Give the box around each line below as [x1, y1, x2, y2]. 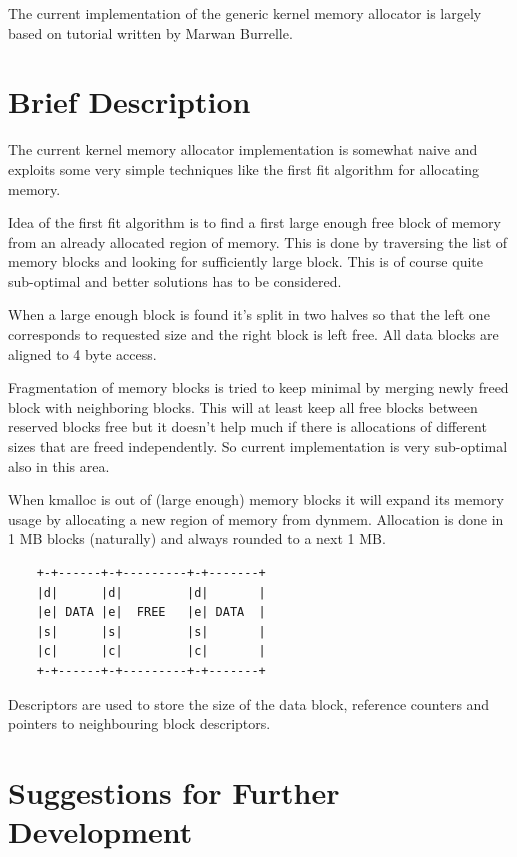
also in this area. [8, 455, 110, 476]
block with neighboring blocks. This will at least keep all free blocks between [8, 396, 478, 417]
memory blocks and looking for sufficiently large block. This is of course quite [8, 251, 483, 272]
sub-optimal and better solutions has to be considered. [8, 270, 342, 291]
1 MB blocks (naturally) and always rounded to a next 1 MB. [8, 528, 386, 549]
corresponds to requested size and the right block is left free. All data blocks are [8, 324, 499, 345]
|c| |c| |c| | [36, 644, 266, 659]
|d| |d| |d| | [36, 585, 266, 600]
